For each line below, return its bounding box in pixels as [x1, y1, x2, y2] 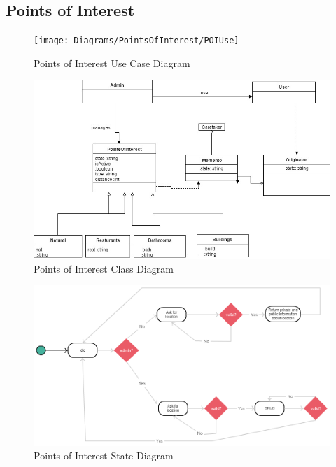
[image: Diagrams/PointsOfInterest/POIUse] [34, 36, 239, 46]
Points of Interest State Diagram [34, 448, 174, 463]
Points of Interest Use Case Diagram [34, 55, 190, 70]
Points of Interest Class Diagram [34, 261, 174, 275]
